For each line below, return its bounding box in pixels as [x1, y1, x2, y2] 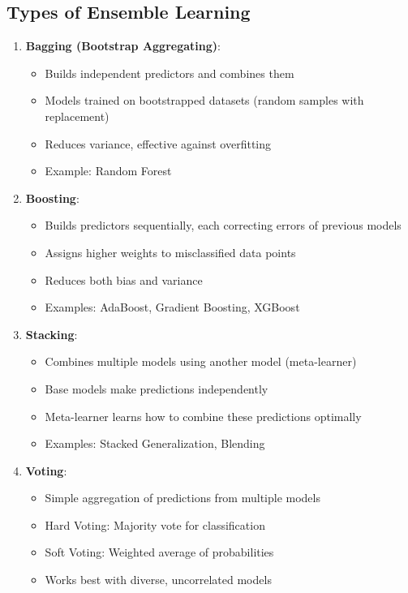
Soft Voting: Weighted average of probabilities [45, 544, 274, 561]
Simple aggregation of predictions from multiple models [45, 489, 320, 506]
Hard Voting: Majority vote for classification [45, 516, 265, 533]
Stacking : [25, 325, 78, 342]
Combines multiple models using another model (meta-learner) [45, 353, 357, 370]
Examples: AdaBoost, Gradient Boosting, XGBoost [45, 299, 300, 316]
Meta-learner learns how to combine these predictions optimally [45, 407, 362, 424]
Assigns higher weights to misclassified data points [45, 243, 296, 260]
